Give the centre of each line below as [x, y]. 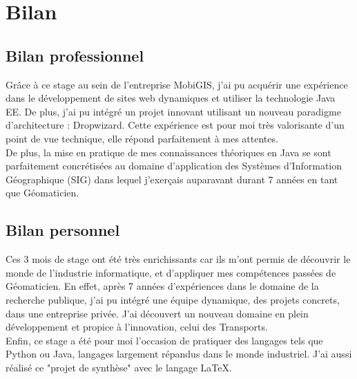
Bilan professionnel [75, 55]
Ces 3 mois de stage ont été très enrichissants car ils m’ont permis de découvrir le [178, 259]
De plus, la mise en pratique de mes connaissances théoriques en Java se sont [168, 152]
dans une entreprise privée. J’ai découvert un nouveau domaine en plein [157, 313]
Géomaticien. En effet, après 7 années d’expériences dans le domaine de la [162, 286]
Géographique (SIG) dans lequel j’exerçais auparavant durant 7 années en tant [172, 179]
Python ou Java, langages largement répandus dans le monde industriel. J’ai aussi [179, 354]
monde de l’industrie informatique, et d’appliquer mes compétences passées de [171, 272]
